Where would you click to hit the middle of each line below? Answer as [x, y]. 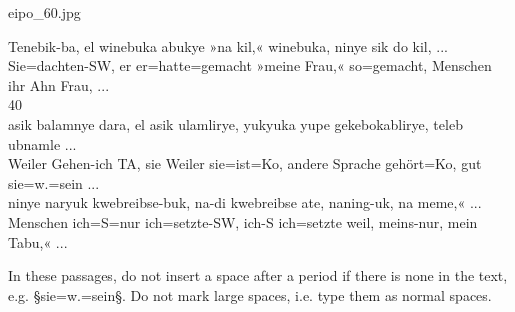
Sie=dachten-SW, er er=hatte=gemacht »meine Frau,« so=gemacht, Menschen [250, 65]
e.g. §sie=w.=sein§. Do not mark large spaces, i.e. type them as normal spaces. [250, 294]
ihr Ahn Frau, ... [59, 84]
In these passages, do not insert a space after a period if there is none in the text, [258, 275]
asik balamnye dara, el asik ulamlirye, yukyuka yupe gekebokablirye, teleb [235, 123]
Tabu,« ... [38, 241]
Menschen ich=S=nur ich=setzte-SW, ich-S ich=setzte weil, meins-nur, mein [243, 221]
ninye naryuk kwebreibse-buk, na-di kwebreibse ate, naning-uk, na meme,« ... [245, 202]
